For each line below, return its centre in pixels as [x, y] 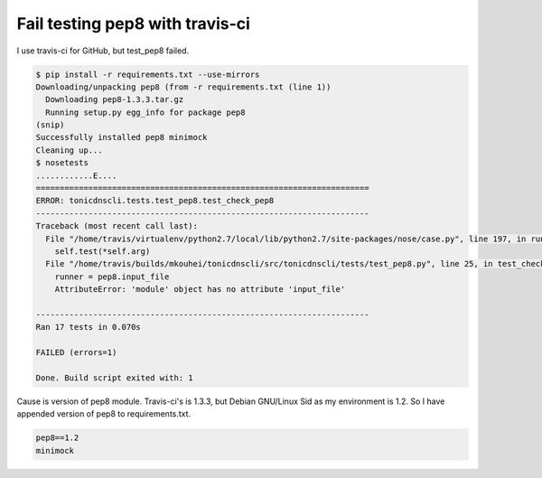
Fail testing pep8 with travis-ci [133, 23]
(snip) [50, 125]
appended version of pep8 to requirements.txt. [104, 414]
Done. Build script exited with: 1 [114, 378]
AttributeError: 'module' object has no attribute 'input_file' [200, 290]
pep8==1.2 [57, 438]
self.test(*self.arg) [103, 252]
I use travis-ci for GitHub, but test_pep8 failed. [103, 51]
